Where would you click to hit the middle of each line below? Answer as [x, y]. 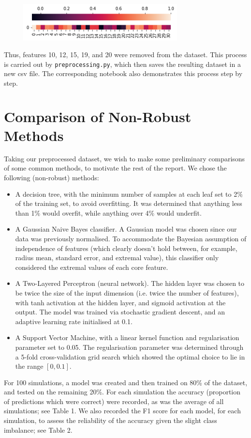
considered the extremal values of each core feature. [92, 267]
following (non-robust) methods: [52, 178]
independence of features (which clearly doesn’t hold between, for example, [126, 248]
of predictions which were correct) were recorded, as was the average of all [114, 401]
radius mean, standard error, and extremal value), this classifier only [117, 258]
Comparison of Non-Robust [98, 116]
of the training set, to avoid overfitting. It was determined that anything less [129, 203]
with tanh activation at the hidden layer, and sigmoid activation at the [120, 302]
